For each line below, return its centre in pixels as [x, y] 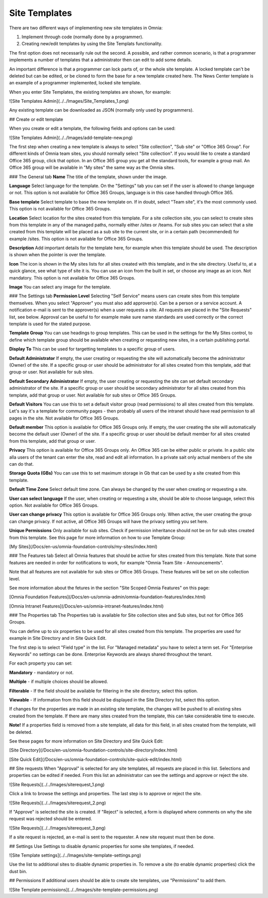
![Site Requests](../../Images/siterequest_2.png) [58, 803]
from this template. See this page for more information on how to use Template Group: [97, 537]
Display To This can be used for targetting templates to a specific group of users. [93, 349]
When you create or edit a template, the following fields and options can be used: [92, 129]
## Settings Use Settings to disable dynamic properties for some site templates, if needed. [102, 846]
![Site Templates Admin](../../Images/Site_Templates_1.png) [69, 101]
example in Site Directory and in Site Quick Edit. [58, 638]
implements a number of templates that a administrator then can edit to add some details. [100, 60]
